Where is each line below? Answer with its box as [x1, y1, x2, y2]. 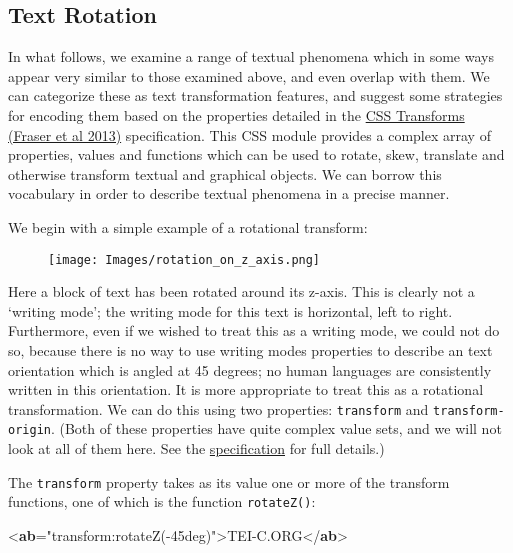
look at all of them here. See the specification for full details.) [8, 438, 385, 459]
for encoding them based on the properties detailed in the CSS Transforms [8, 104, 465, 125]
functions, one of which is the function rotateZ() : [8, 491, 316, 512]
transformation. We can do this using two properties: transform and [8, 398, 429, 419]
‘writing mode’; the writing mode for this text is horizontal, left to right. [8, 300, 453, 321]
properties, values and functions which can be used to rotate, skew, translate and [8, 144, 505, 165]
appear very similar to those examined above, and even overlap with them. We [8, 65, 490, 86]
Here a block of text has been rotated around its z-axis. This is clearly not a [8, 281, 475, 302]
